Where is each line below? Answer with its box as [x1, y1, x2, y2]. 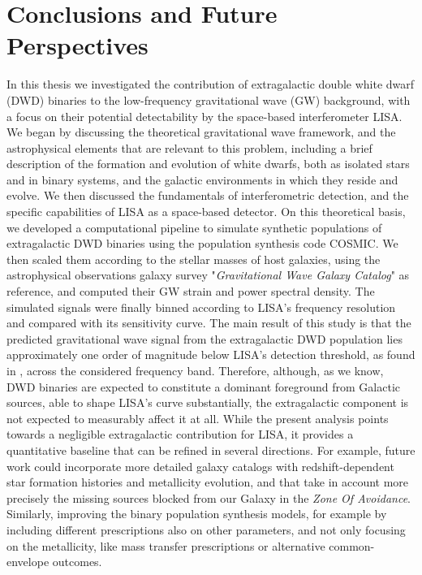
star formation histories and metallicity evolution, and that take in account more [6, 473, 409, 491]
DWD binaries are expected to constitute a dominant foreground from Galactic [6, 378, 401, 395]
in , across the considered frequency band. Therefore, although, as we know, [6, 362, 384, 378]
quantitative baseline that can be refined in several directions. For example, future [6, 441, 416, 458]
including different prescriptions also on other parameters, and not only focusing [6, 521, 406, 538]
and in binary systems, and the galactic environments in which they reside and [6, 171, 398, 188]
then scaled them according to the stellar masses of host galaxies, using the [6, 250, 381, 267]
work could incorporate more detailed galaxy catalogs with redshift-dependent [6, 457, 394, 474]
